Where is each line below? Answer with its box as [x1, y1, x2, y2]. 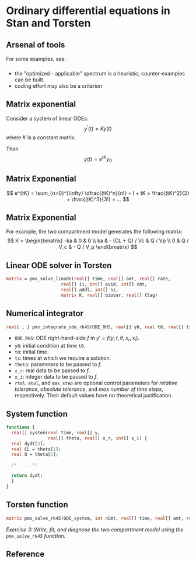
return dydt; [11, 473, 43, 479]
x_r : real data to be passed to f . [14, 367, 90, 374]
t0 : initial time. [14, 348, 49, 355]
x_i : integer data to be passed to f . [14, 373, 98, 380]
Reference [6, 549, 45, 559]
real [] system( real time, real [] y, [11, 430, 100, 435]
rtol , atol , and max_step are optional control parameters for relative [14, 379, 178, 387]
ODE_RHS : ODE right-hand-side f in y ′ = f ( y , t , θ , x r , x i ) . [14, 335, 140, 343]
